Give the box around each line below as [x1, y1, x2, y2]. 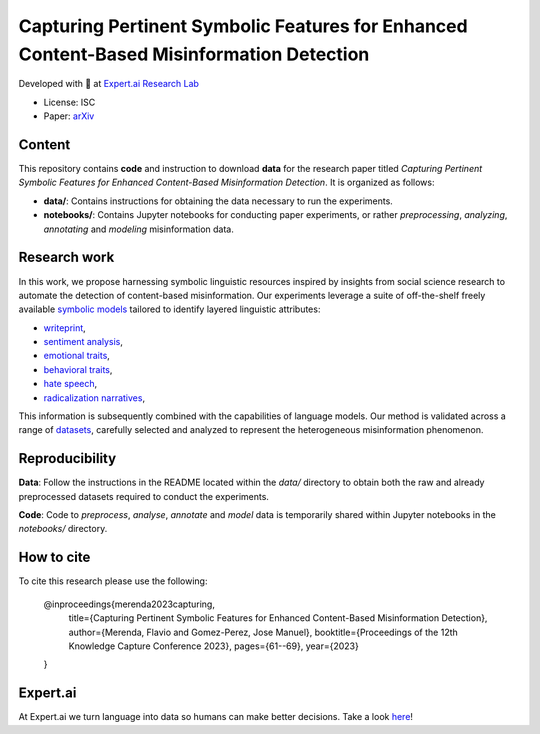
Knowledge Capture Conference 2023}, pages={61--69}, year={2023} [68, 640, 359, 652]
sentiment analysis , [43, 336, 124, 348]
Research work [18, 249, 115, 266]
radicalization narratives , [43, 391, 145, 404]
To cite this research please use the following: [18, 575, 208, 587]
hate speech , [43, 378, 98, 390]
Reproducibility [18, 450, 117, 467]
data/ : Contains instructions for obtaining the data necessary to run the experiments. [43, 195, 394, 207]
